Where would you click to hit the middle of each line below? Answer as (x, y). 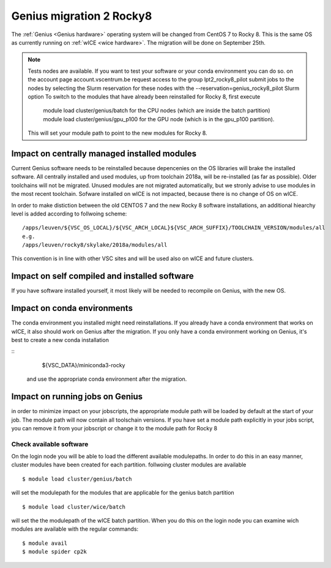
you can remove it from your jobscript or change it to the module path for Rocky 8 (114, 428)
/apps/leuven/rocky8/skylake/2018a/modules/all (95, 245)
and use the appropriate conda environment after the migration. (107, 379)
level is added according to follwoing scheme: (69, 214)
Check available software (50, 444)
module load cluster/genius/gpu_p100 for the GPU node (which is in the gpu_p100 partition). (159, 119)
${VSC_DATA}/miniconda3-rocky (84, 365)
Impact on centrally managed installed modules (104, 153)
